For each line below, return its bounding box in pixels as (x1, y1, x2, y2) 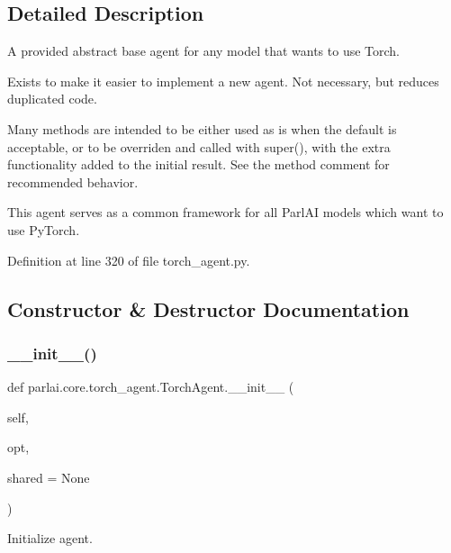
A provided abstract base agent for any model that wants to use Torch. (7, 41, 401, 60)
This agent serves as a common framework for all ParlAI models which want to (7, 203, 444, 222)
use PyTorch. (7, 220, 80, 239)
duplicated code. (7, 89, 97, 108)
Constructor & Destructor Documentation (7, 295, 410, 322)
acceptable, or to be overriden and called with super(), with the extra (7, 137, 391, 156)
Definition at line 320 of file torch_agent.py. (7, 250, 250, 269)
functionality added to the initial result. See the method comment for (7, 155, 390, 174)
